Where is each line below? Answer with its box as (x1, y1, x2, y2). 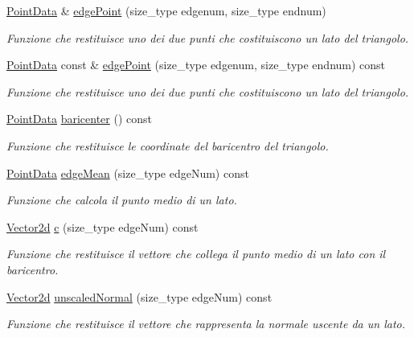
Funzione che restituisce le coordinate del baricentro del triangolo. (6, 137, 329, 154)
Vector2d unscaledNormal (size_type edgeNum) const (6, 288, 273, 305)
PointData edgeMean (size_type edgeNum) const (6, 164, 249, 181)
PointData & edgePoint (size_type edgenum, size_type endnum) (6, 2, 326, 18)
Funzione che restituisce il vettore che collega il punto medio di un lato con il (6, 245, 386, 262)
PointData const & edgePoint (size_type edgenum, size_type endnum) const (6, 56, 386, 73)
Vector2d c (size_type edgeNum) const (6, 218, 199, 235)
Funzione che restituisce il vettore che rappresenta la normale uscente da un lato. (6, 315, 405, 332)
